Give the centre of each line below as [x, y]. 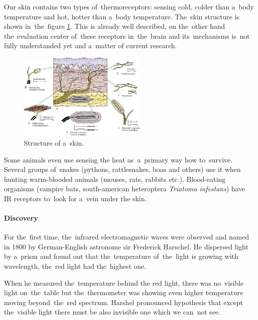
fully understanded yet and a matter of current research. [90, 45]
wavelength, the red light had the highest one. [75, 266]
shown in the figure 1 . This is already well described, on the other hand [115, 26]
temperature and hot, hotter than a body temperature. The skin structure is [122, 16]
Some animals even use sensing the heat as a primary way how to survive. [118, 159]
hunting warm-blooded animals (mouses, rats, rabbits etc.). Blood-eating [115, 179]
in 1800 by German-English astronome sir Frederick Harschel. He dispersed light [126, 246]
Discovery [21, 218]
